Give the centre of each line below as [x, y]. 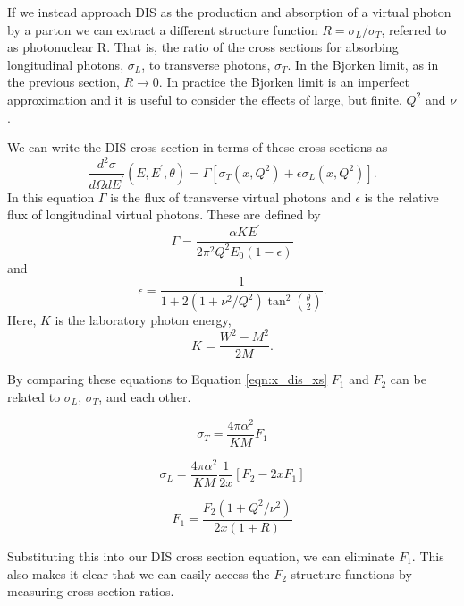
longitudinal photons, [66, 64]
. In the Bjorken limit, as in [363, 64]
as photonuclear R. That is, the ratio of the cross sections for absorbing [203, 47]
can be [408, 379]
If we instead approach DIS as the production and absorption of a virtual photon [229, 12]
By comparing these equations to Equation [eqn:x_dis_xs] [168, 379]
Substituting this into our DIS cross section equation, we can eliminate [201, 555]
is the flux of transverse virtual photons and [231, 196]
